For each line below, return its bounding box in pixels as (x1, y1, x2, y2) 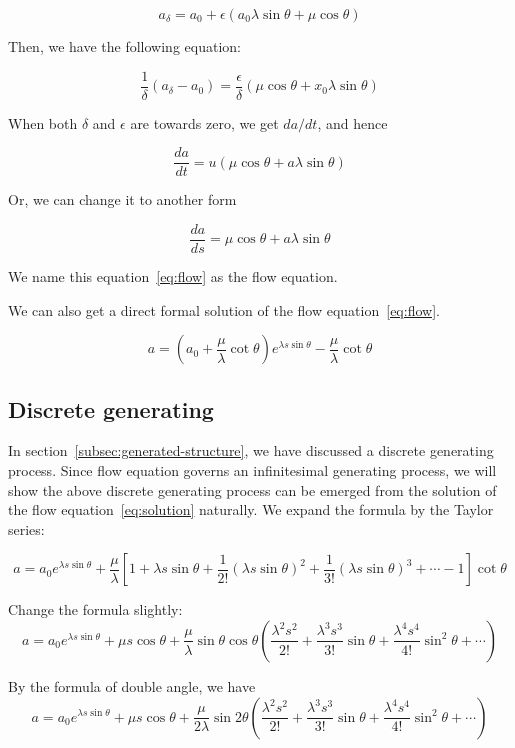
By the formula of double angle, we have (8, 675, 256, 696)
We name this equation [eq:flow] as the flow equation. (8, 265, 338, 286)
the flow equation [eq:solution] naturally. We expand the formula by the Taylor (8, 499, 494, 520)
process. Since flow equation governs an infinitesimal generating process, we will (8, 459, 497, 480)
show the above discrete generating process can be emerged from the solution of (8, 479, 497, 500)
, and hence (317, 112, 388, 133)
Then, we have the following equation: (8, 36, 241, 56)
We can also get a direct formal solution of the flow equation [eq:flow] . (8, 299, 440, 320)
